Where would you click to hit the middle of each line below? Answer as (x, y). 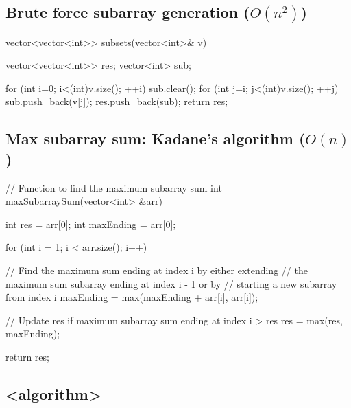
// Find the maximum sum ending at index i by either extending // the (157, 270)
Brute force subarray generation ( (128, 12)
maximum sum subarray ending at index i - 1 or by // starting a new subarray (171, 283)
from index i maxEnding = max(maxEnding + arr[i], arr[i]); (132, 297)
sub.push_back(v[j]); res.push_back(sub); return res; (117, 101)
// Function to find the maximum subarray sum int (114, 187)
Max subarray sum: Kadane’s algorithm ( (156, 138)
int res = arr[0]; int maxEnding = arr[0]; (91, 224)
